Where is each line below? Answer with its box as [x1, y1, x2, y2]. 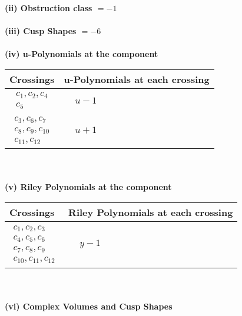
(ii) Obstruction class [5, 2, 92, 14]
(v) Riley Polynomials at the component [5, 181, 172, 193]
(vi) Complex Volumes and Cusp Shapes [5, 300, 173, 312]
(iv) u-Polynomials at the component [5, 48, 158, 60]
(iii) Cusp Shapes [5, 25, 77, 37]
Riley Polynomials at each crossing [68, 205, 233, 219]
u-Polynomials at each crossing [64, 72, 210, 86]
